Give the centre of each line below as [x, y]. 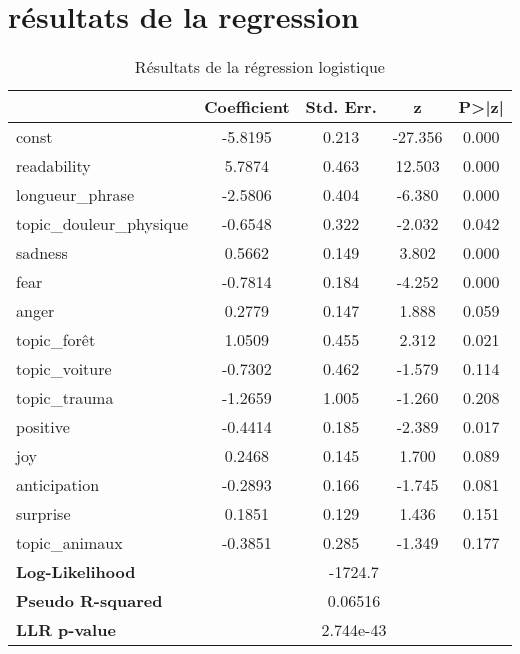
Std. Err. [341, 107]
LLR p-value [66, 630]
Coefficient [247, 107]
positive [43, 427]
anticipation [58, 485]
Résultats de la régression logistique [259, 67]
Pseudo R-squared [89, 601]
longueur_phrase [75, 195]
